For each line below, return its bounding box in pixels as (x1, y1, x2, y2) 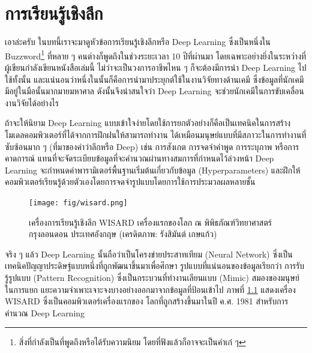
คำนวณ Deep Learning (5, 306, 85, 319)
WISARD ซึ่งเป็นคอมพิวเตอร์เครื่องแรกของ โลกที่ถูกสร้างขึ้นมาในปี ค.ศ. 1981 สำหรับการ (5, 295, 289, 307)
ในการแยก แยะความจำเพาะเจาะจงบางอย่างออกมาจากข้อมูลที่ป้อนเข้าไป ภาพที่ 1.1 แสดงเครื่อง (5, 283, 296, 295)
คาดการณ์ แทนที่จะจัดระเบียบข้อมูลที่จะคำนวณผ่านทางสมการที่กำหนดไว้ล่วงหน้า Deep (5, 152, 274, 164)
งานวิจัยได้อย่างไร (5, 96, 59, 109)
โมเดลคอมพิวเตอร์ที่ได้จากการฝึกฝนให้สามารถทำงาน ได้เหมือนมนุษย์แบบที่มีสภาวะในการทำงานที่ (5, 128, 307, 140)
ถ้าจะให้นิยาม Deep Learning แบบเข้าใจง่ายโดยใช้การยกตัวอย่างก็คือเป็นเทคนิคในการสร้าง (5, 116, 291, 129)
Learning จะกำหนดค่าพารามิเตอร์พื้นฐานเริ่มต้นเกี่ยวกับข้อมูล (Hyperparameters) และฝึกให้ (5, 163, 301, 176)
